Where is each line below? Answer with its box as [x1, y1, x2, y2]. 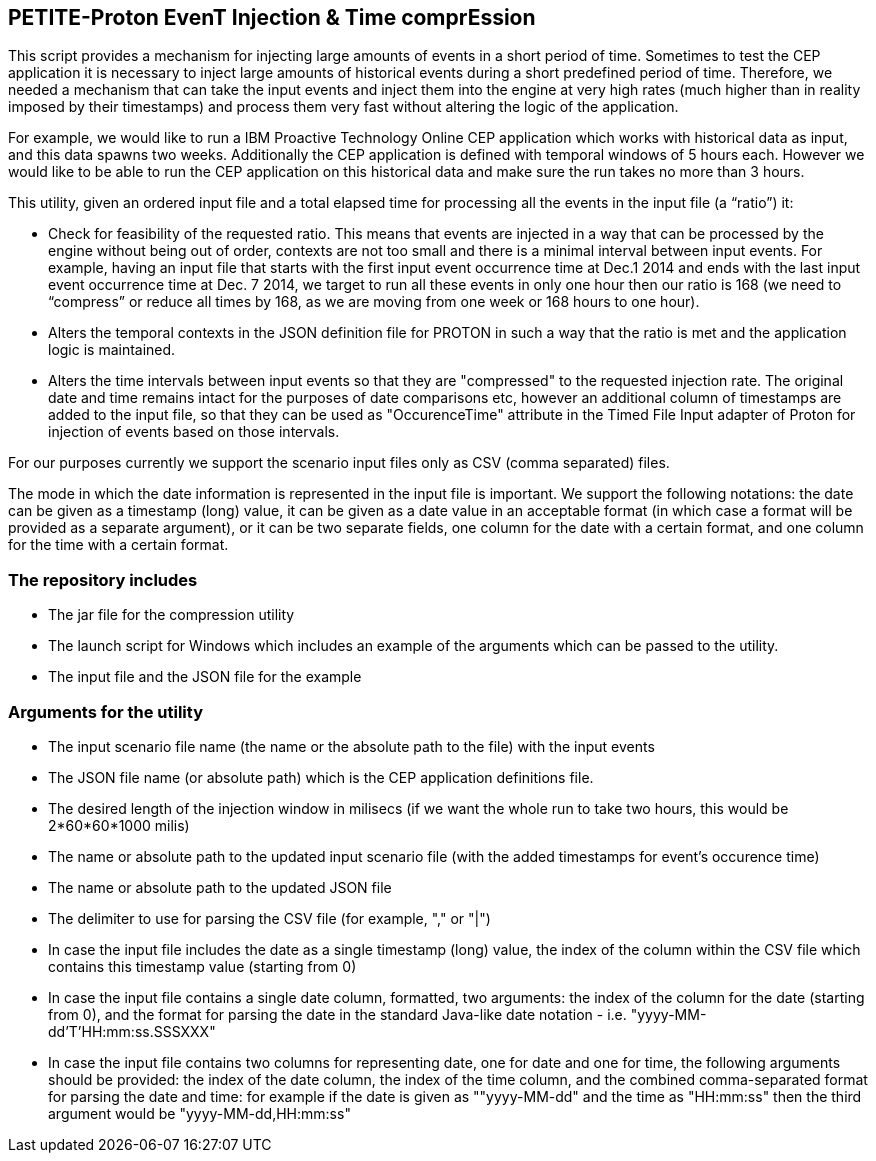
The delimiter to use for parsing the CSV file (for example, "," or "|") [48, 909, 491, 927]
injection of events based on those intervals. [48, 423, 340, 441]
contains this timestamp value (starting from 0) [48, 957, 357, 975]
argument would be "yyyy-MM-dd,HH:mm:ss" [48, 1104, 351, 1122]
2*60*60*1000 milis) [48, 816, 190, 834]
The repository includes [8, 569, 198, 590]
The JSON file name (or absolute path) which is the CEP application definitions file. [48, 768, 594, 786]
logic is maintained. [48, 341, 176, 359]
